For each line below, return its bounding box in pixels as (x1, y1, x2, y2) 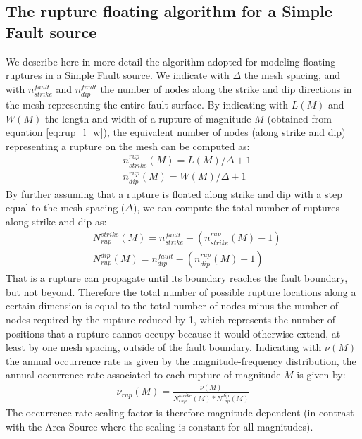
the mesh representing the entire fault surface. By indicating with (6, 97, 289, 111)
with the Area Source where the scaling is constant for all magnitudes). (6, 419, 313, 433)
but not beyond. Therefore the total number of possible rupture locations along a (6, 284, 356, 299)
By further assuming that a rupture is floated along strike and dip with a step (6, 186, 342, 201)
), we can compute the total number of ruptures (132, 200, 340, 215)
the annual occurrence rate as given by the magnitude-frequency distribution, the (6, 353, 356, 368)
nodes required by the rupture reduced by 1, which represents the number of (6, 311, 336, 326)
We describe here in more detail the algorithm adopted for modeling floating (6, 54, 336, 68)
